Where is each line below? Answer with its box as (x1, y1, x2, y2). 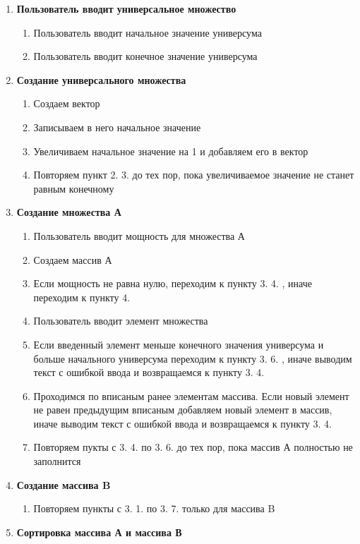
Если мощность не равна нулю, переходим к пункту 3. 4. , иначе (33, 276, 312, 291)
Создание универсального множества (16, 72, 186, 87)
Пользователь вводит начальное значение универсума (33, 25, 262, 40)
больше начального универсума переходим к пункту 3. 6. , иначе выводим (33, 351, 352, 365)
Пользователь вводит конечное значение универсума (33, 49, 258, 64)
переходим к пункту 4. (33, 289, 131, 304)
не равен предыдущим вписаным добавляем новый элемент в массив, (33, 402, 332, 417)
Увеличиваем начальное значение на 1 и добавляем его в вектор (33, 143, 308, 158)
